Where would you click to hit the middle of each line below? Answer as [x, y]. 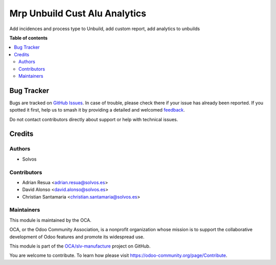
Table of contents [29, 38]
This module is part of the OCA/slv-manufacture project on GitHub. [80, 246]
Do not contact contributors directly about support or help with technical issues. [94, 119]
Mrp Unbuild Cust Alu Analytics [78, 13]
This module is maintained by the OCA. [50, 220]
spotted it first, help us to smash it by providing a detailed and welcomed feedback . [97, 110]
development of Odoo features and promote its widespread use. [77, 237]
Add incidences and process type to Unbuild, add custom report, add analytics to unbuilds [105, 29]
